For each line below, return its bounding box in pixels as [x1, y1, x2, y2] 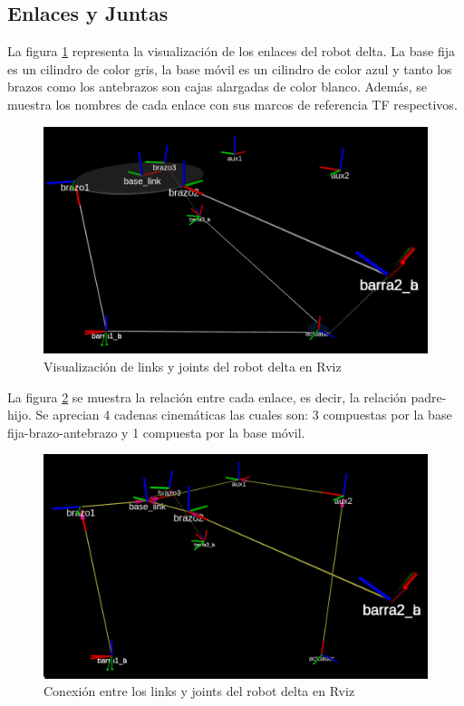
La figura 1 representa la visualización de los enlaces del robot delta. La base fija [7, 42, 456, 61]
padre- [411, 387, 447, 406]
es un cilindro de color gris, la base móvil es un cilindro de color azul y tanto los [7, 59, 452, 78]
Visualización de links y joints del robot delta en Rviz [43, 356, 342, 375]
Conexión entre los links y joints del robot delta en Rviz [43, 682, 355, 701]
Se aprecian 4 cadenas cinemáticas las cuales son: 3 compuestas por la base [35, 405, 452, 424]
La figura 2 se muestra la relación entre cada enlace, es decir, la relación [7, 387, 407, 406]
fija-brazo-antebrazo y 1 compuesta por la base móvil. [7, 422, 305, 441]
